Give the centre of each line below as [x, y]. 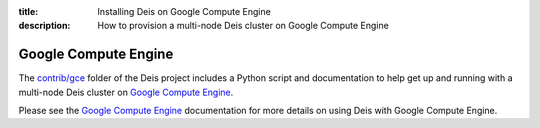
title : [28, 11]
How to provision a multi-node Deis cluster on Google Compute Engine [243, 26]
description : [44, 26]
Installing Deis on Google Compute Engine [184, 11]
